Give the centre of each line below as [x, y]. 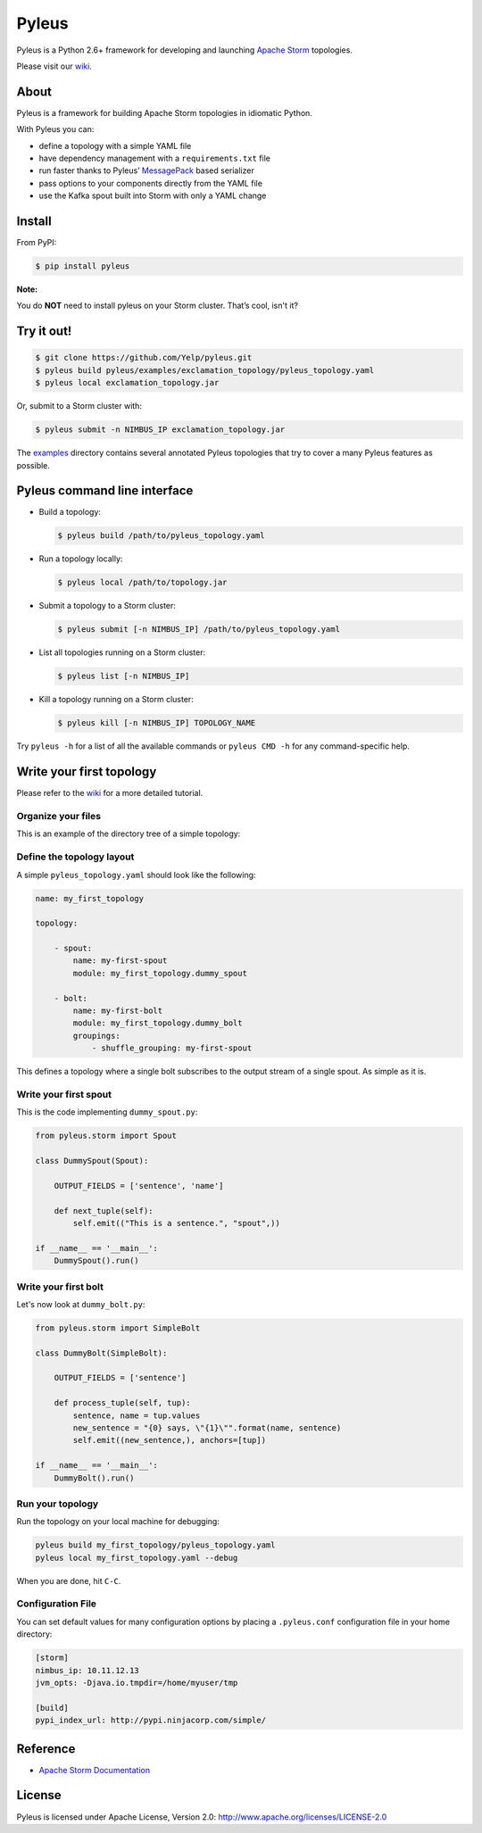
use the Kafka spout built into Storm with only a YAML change [153, 195]
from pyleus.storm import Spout [106, 1136]
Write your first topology [87, 772]
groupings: [96, 1036]
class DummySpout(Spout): [92, 1161]
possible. [33, 465]
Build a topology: [70, 512]
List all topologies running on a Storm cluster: [122, 652]
